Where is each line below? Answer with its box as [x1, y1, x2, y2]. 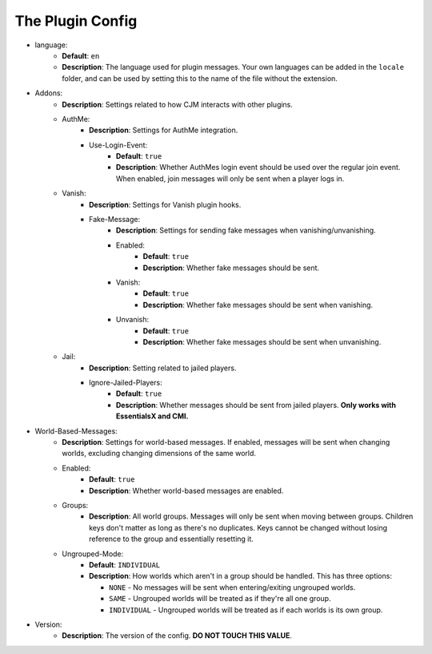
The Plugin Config [14, 12, 138, 30]
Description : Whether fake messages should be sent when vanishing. [142, 300, 374, 309]
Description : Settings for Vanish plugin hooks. [89, 200, 242, 209]
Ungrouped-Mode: [62, 549, 124, 559]
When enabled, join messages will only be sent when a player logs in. [116, 173, 345, 184]
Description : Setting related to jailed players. [89, 363, 237, 373]
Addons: [34, 88, 63, 98]
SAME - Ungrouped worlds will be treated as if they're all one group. [109, 594, 331, 604]
